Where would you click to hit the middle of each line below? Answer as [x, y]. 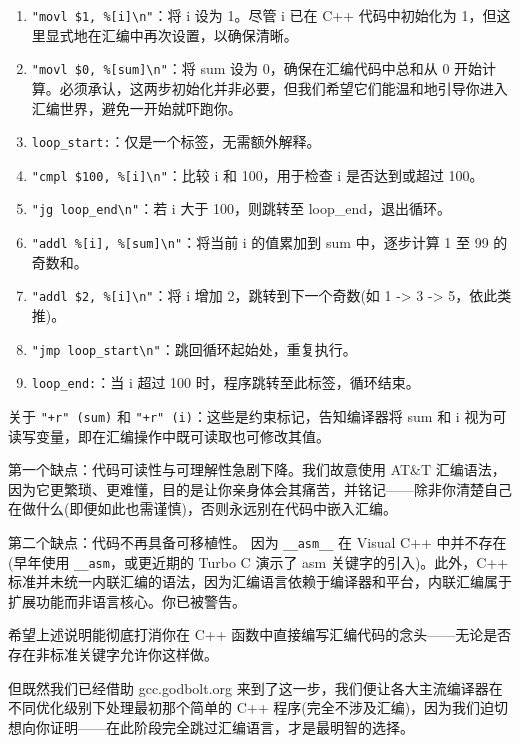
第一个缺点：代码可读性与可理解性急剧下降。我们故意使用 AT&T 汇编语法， [257, 469]
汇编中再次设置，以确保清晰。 [199, 34]
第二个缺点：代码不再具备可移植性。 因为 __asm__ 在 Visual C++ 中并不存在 [257, 541]
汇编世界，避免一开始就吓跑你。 [136, 107]
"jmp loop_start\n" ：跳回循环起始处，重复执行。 [194, 348]
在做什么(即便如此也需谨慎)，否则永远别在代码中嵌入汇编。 [202, 508]
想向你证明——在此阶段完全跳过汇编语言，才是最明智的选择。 [211, 726]
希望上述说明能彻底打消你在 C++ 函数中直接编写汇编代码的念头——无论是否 [260, 634]
